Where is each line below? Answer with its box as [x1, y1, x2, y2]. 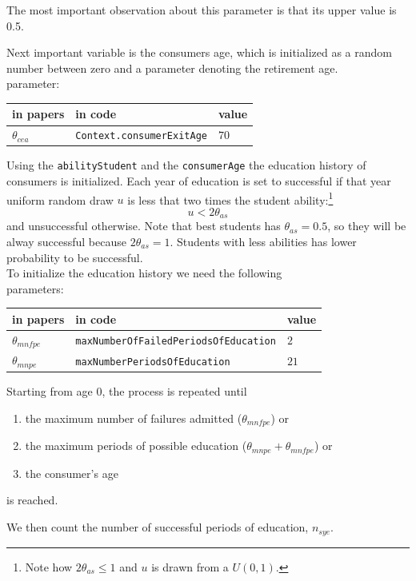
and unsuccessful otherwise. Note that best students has [6, 217, 281, 234]
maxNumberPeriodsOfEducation [75, 356, 230, 368]
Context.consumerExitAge [75, 130, 207, 142]
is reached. [6, 491, 58, 508]
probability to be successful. [6, 249, 143, 265]
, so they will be [327, 217, 406, 234]
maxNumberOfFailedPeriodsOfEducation [75, 336, 276, 348]
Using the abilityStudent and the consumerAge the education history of [6, 157, 366, 173]
